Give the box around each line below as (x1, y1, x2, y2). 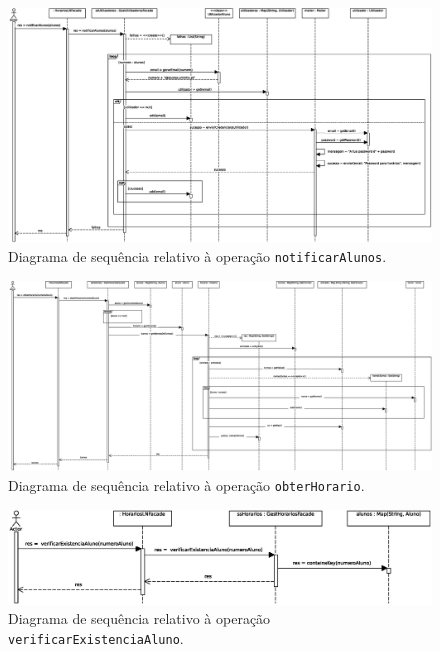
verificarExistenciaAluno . (8, 627, 184, 648)
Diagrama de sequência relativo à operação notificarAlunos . (8, 246, 387, 267)
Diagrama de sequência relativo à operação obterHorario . (8, 475, 365, 496)
